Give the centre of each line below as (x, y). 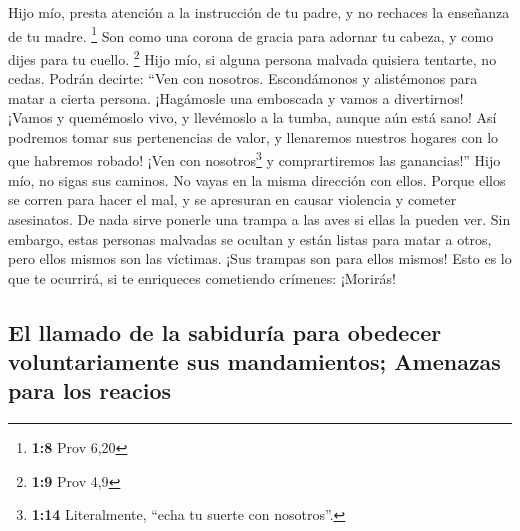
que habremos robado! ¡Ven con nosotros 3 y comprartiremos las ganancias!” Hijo (254, 159)
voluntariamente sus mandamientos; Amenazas (254, 361)
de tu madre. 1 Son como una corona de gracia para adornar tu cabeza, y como (251, 34)
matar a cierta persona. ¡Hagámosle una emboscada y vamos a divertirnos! (236, 97)
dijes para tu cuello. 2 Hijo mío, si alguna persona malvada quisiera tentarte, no (252, 57)
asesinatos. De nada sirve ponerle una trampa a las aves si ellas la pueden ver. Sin (259, 218)
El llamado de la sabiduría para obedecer (225, 331)
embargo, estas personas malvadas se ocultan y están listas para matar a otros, (250, 238)
